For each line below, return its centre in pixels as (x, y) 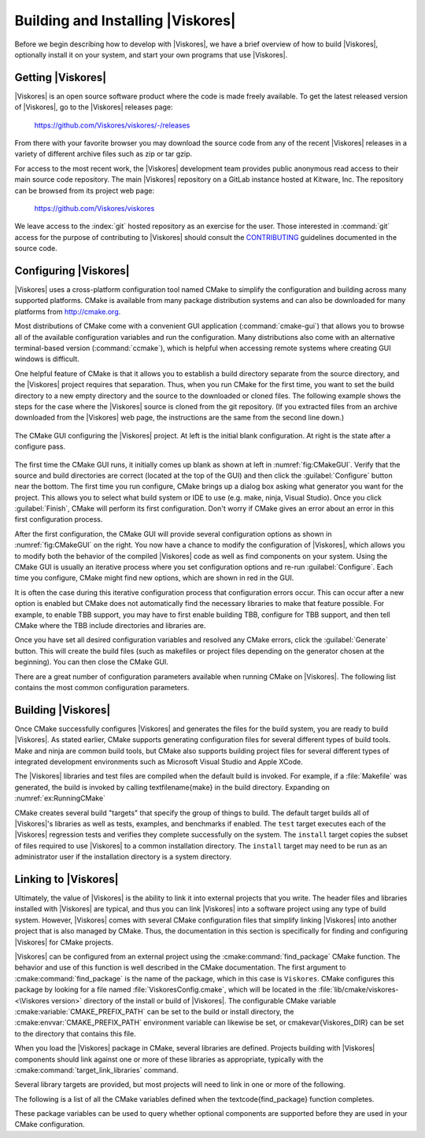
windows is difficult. (47, 359)
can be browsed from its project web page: (85, 190)
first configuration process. (59, 519)
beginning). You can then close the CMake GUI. (92, 662)
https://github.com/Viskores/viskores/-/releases (112, 125)
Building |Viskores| (63, 709)
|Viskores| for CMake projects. (64, 942)
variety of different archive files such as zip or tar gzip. (103, 154)
